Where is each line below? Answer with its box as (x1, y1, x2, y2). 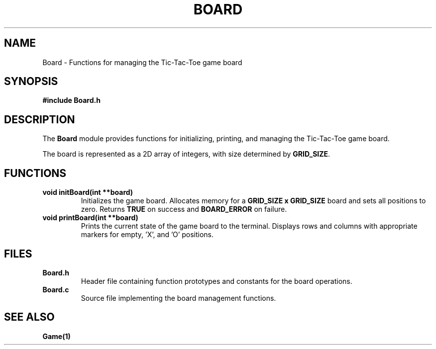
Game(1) (42, 332, 71, 341)
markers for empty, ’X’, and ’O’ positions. (81, 230, 214, 239)
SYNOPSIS (4, 75, 58, 88)
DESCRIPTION (4, 113, 75, 126)
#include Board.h (42, 96, 101, 105)
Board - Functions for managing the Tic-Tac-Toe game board (42, 58, 242, 67)
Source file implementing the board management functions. (81, 293, 276, 302)
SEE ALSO (4, 311, 55, 324)
